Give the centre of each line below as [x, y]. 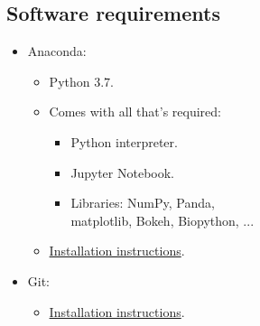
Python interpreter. [124, 141]
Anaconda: [57, 51]
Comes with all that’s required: [135, 112]
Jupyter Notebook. [122, 172]
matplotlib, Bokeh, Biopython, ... [162, 220]
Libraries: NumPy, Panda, [143, 203]
